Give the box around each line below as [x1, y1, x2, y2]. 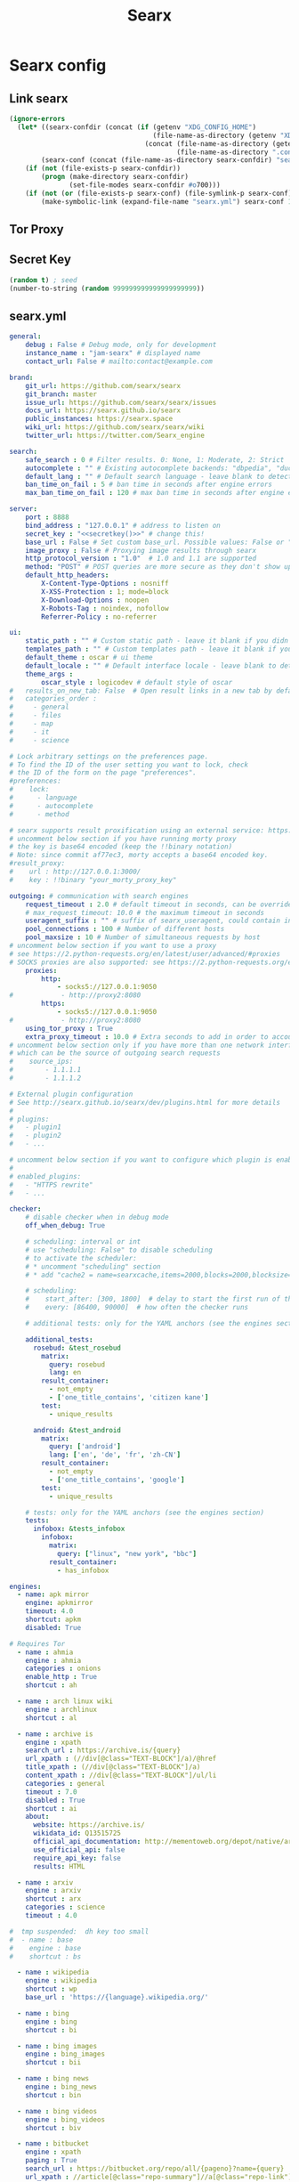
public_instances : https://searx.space [25, 415, 174, 424]
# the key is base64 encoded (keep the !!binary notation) [9, 842, 233, 851]
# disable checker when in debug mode [25, 1213, 169, 1222]
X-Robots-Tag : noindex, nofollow [41, 604, 169, 612]
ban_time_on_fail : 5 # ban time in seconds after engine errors [25, 480, 273, 490]
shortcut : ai [25, 1804, 77, 1813]
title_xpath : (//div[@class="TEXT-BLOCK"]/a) [25, 1763, 201, 1772]
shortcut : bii [25, 2058, 82, 2067]
